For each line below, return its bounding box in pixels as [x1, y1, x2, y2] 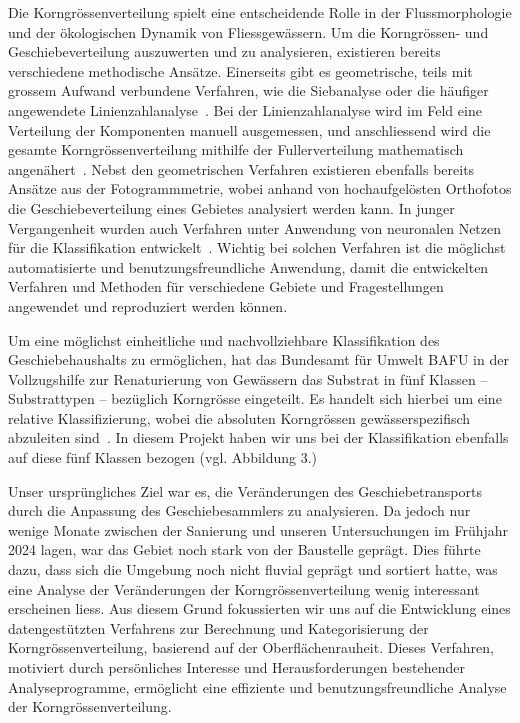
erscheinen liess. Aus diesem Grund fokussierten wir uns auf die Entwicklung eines [8, 598, 511, 619]
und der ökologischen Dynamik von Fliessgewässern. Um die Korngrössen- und [8, 21, 489, 42]
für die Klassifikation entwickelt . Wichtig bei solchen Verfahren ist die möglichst [8, 237, 506, 258]
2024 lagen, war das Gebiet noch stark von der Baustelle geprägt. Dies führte [8, 539, 481, 560]
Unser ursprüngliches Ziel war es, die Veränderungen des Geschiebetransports [8, 480, 482, 501]
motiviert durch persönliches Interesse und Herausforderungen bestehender [8, 657, 465, 677]
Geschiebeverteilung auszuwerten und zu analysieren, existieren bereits [8, 41, 441, 62]
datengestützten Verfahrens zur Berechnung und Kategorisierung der [8, 617, 429, 638]
